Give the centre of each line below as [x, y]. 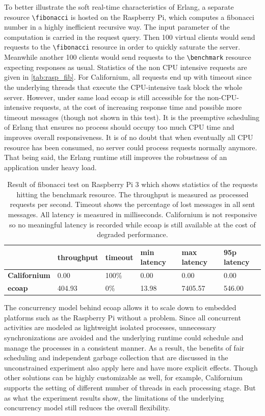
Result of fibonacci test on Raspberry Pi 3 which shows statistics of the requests [132, 184]
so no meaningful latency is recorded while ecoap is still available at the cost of [132, 224]
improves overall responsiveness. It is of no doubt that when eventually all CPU [129, 137]
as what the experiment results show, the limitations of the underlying [114, 397]
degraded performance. [132, 234]
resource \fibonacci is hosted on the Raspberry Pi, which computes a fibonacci [129, 17]
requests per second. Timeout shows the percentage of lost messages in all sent [132, 204]
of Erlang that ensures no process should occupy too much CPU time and [119, 127]
